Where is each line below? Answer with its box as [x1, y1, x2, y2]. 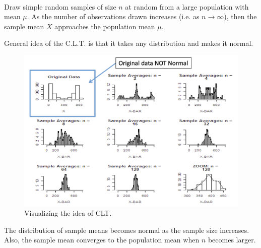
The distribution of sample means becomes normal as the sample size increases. [4, 224, 249, 235]
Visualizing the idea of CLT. [24, 208, 112, 218]
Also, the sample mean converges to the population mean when [4, 234, 200, 245]
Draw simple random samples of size [4, 1, 116, 12]
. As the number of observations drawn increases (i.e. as [27, 11, 200, 22]
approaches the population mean [54, 21, 155, 31]
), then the [224, 11, 257, 22]
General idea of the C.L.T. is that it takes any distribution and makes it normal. [4, 38, 253, 48]
